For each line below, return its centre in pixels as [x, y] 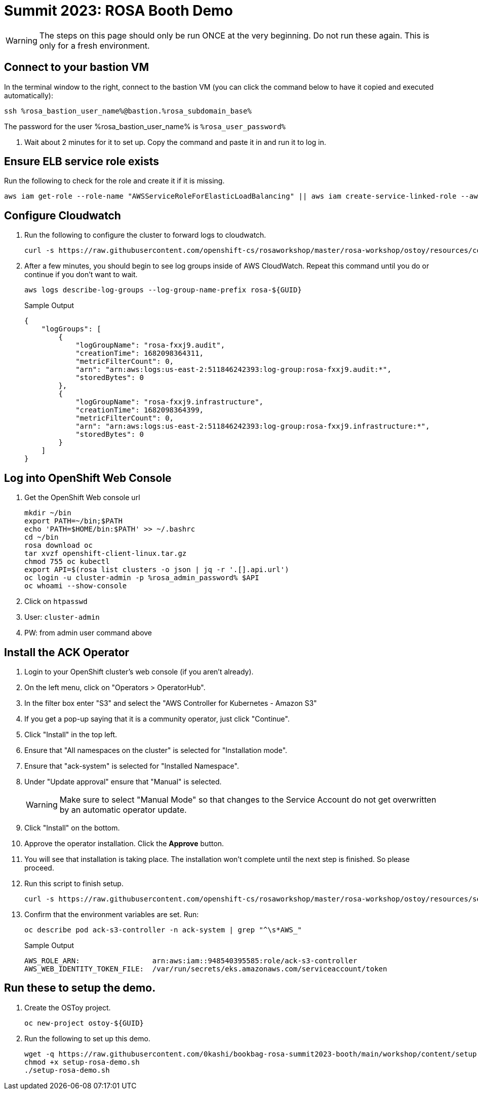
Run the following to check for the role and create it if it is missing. [114, 181]
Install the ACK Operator [67, 652]
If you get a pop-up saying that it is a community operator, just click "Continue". [157, 719]
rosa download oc [58, 545]
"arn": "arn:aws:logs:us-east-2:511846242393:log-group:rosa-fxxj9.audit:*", [233, 370]
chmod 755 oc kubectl [67, 562]
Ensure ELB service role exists [82, 162]
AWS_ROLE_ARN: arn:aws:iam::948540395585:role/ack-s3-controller [191, 960]
